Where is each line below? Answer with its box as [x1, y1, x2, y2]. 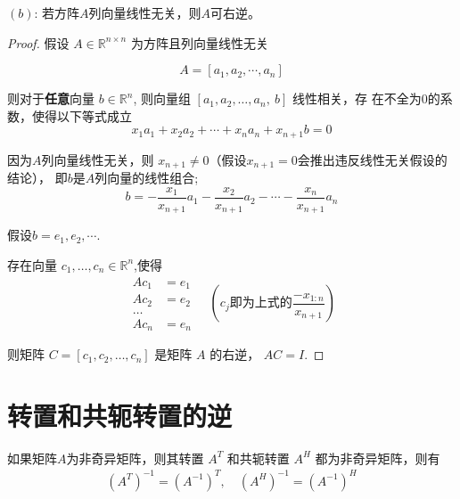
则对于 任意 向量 [7, 89, 94, 108]
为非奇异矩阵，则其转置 [66, 448, 204, 467]
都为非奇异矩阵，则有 [315, 448, 440, 467]
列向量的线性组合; [94, 168, 199, 187]
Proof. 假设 [7, 33, 70, 52]
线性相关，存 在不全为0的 [292, 89, 440, 108]
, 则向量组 [133, 89, 191, 108]
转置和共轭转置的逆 [7, 397, 233, 433]
